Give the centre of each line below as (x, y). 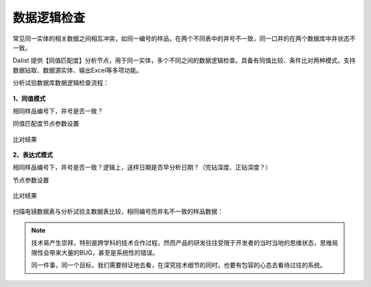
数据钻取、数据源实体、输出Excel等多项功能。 (78, 70)
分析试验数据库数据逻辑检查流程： (61, 83)
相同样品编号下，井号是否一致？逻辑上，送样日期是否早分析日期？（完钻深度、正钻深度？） (142, 168)
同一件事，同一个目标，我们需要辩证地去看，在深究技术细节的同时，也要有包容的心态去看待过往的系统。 (179, 265)
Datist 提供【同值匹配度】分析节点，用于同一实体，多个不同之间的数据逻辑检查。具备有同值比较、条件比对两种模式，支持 (184, 60)
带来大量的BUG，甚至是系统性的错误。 (104, 252)
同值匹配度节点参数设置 (46, 124)
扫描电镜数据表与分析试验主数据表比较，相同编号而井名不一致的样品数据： (118, 211)
